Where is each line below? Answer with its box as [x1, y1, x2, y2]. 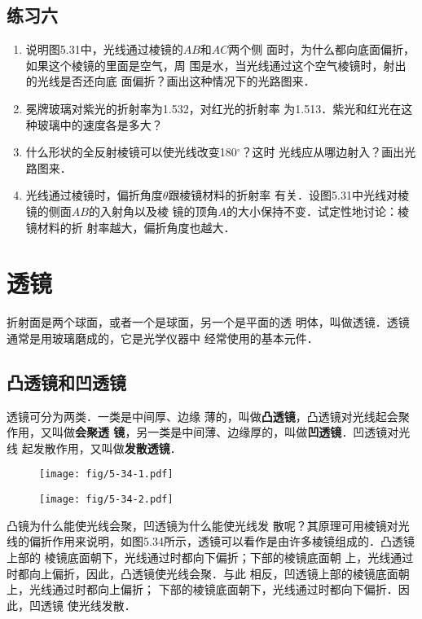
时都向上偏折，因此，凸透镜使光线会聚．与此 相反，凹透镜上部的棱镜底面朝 [7, 564, 410, 582]
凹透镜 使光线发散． [29, 596, 136, 613]
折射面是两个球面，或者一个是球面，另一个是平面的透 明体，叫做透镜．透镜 [7, 314, 410, 331]
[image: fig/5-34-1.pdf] [39, 468, 174, 481]
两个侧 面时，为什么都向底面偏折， [228, 41, 415, 58]
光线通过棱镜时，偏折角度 [25, 187, 163, 204]
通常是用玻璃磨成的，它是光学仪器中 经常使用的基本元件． [7, 329, 319, 346]
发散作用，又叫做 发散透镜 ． [33, 439, 182, 456]
